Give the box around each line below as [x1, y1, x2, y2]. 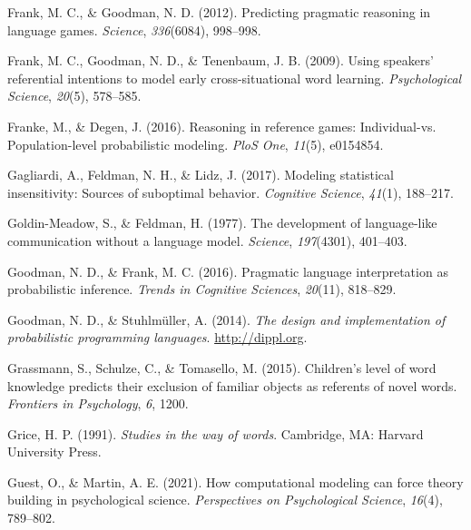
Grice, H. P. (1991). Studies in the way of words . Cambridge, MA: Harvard [7, 424, 424, 443]
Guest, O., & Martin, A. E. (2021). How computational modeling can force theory [7, 472, 464, 491]
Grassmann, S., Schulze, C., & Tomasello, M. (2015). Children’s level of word [7, 358, 437, 377]
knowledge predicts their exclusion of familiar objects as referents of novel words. [7, 376, 457, 395]
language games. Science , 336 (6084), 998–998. [7, 20, 261, 39]
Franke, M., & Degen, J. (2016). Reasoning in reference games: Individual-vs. [7, 116, 437, 135]
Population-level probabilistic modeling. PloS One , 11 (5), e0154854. [7, 134, 384, 153]
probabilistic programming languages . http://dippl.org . [7, 328, 308, 347]
